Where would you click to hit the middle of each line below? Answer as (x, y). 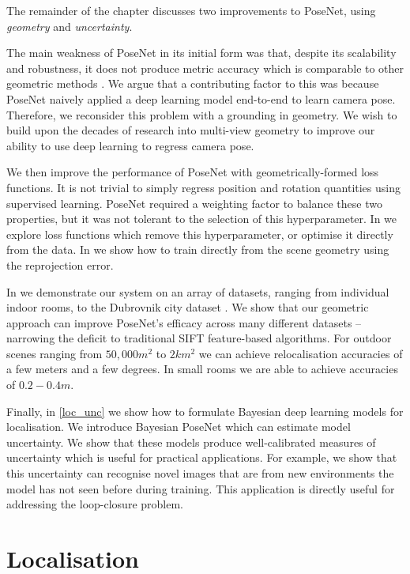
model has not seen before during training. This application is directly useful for (201, 488)
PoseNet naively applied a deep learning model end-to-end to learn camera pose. (201, 98)
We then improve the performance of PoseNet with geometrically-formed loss (193, 172)
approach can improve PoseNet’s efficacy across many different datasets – (184, 322)
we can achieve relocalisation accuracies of (301, 353)
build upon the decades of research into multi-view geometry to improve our (191, 130)
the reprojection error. (60, 264)
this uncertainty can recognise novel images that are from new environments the (200, 473)
